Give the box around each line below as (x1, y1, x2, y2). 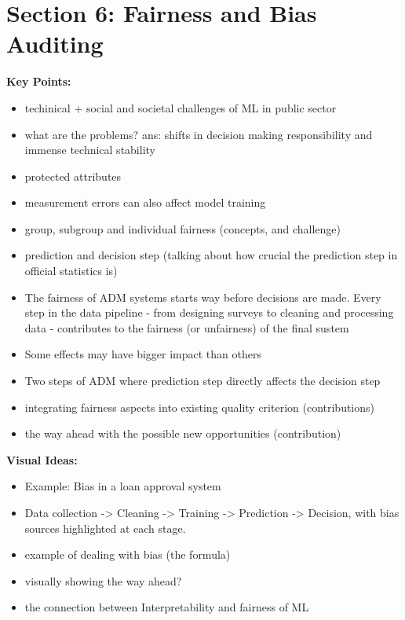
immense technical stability (24, 141, 155, 158)
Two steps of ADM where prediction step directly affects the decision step (24, 372, 381, 389)
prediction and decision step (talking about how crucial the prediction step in (24, 247, 398, 263)
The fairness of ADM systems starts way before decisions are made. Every (24, 288, 381, 305)
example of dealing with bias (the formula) (24, 546, 231, 563)
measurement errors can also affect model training (24, 194, 266, 211)
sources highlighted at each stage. (24, 519, 186, 536)
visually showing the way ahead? (24, 572, 182, 589)
